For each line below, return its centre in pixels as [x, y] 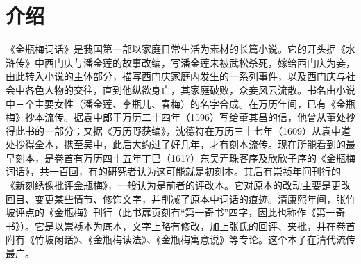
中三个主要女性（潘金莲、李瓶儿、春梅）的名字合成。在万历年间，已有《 [171, 103]
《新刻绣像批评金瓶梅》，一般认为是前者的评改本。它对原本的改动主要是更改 [178, 185]
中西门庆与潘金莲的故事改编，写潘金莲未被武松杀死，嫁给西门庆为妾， [195, 62]
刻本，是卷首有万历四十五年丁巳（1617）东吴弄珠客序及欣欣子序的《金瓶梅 [185, 157]
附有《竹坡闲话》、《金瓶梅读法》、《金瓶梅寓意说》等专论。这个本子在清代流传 [180, 239]
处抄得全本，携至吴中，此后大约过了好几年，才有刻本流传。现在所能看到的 [176, 144]
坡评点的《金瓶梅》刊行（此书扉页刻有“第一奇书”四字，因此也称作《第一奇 [176, 212]
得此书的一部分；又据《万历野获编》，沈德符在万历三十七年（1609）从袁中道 [178, 130]
